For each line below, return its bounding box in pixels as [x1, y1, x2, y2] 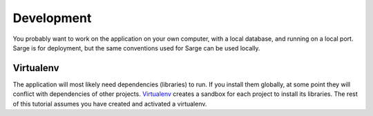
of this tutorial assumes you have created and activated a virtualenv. [12, 99, 207, 108]
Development [12, 10, 92, 26]
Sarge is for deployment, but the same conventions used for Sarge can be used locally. [12, 43, 260, 52]
